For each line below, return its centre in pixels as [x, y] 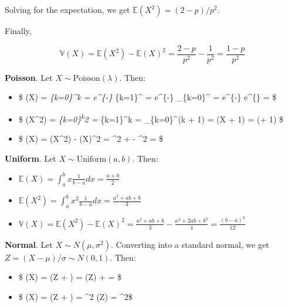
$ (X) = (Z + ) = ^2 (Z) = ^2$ [75, 296]
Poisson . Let [29, 77]
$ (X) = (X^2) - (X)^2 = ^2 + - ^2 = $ [91, 139]
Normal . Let [29, 244]
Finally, [18, 30]
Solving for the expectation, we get [67, 9]
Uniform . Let [31, 158]
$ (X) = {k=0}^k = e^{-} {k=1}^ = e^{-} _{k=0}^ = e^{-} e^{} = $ [148, 97]
